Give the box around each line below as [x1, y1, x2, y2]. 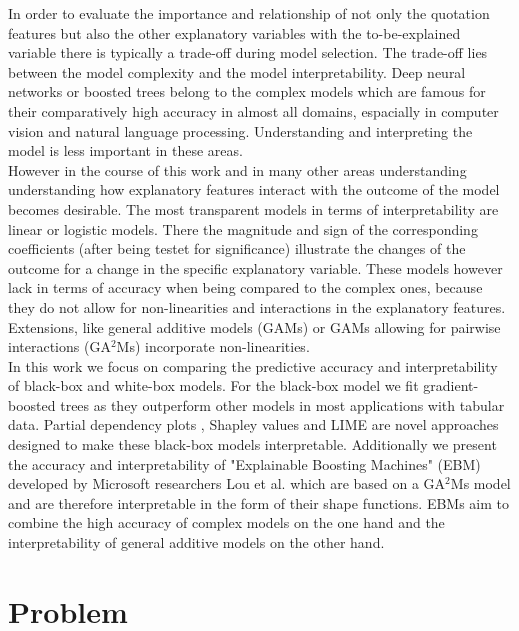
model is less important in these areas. [8, 140, 243, 161]
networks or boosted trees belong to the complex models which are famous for [8, 81, 486, 102]
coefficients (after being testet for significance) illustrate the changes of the [8, 238, 466, 259]
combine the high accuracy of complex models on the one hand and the [8, 512, 445, 533]
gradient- [423, 375, 479, 396]
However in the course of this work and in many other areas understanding [8, 159, 467, 180]
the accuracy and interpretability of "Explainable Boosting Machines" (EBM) [8, 453, 481, 474]
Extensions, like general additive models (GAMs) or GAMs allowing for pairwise [8, 316, 501, 337]
